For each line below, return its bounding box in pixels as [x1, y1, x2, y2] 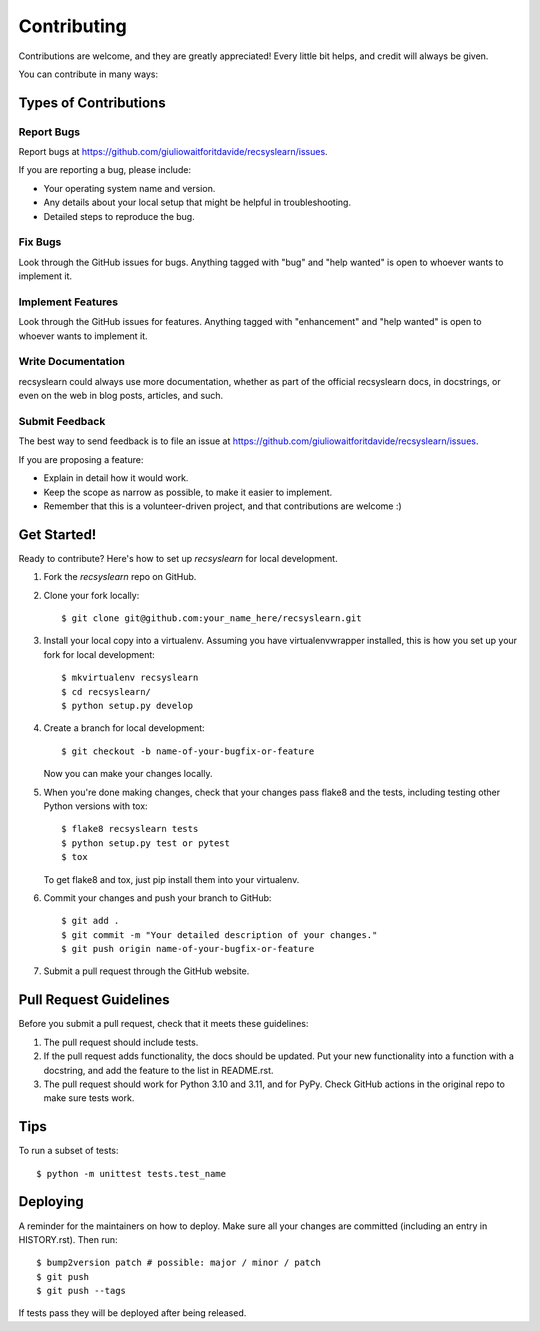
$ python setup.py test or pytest [61, 837, 230, 849]
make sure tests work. [43, 1092, 135, 1104]
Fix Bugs [18, 235, 62, 249]
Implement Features [18, 295, 119, 309]
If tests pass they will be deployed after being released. [18, 1307, 247, 1319]
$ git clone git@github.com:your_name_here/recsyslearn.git [61, 613, 362, 624]
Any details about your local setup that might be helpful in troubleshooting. [43, 196, 352, 209]
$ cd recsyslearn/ [61, 686, 152, 697]
